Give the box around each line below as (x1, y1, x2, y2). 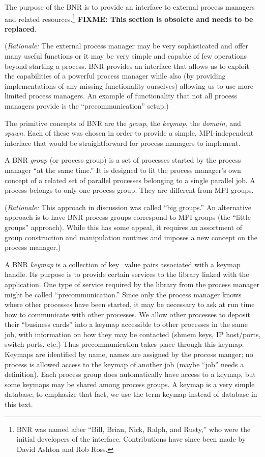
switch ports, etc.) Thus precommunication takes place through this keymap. (5, 339, 244, 349)
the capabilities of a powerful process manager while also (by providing (5, 70, 226, 81)
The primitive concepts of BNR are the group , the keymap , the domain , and (5, 117, 241, 128)
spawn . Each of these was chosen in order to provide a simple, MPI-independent (5, 128, 254, 138)
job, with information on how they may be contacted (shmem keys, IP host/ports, (5, 328, 261, 339)
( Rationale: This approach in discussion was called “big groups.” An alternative (5, 201, 252, 212)
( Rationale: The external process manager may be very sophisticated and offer (5, 40, 249, 51)
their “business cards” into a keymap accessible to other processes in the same (5, 319, 248, 329)
